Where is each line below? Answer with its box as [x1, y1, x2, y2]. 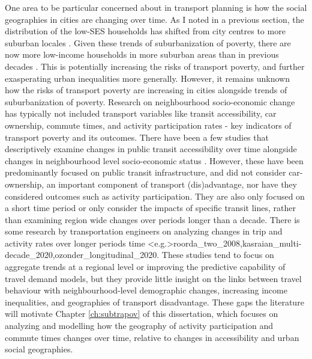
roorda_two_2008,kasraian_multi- [173, 236, 302, 249]
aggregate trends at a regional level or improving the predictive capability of [5, 260, 286, 273]
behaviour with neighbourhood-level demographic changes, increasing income [5, 284, 287, 296]
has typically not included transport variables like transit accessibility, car [5, 107, 277, 120]
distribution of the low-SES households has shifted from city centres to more [5, 25, 286, 37]
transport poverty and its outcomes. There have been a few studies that [5, 130, 269, 143]
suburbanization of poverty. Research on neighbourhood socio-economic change [5, 95, 295, 108]
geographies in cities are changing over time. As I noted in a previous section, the [5, 13, 304, 25]
